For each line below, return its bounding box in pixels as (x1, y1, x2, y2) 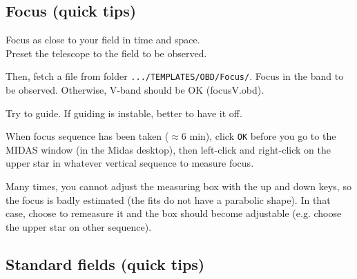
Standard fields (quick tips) (6, 253, 205, 274)
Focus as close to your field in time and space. (6, 32, 200, 47)
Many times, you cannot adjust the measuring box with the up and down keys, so (6, 179, 351, 194)
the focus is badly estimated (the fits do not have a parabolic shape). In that (6, 192, 331, 207)
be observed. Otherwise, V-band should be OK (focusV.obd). (6, 83, 264, 97)
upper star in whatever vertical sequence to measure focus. (6, 156, 254, 170)
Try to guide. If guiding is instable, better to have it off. (6, 105, 242, 120)
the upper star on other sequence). (6, 219, 152, 234)
